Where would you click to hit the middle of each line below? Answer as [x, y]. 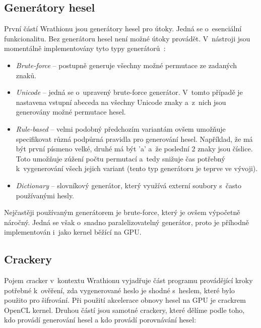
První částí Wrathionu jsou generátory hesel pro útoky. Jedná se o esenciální [123, 29]
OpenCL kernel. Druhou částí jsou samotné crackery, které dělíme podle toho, [124, 310]
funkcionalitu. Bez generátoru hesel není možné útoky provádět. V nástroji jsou [127, 38]
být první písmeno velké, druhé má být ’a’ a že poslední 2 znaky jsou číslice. [134, 149]
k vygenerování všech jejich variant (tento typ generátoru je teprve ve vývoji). [137, 168]
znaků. [26, 75]
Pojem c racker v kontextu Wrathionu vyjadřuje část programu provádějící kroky [128, 280]
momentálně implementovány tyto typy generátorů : [85, 48]
